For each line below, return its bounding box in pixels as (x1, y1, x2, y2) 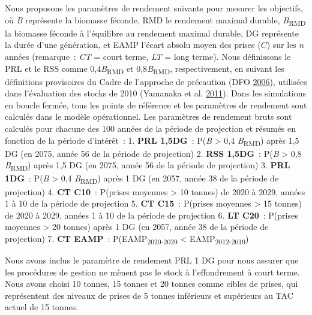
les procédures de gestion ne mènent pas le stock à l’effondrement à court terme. (5, 265, 300, 278)
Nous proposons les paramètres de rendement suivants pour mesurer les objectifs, (5, 2, 303, 14)
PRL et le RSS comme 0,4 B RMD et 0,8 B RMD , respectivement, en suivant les (5, 62, 284, 76)
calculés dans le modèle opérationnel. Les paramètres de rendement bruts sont (5, 110, 292, 123)
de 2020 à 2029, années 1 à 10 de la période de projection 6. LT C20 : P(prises (5, 208, 298, 221)
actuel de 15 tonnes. (5, 301, 79, 313)
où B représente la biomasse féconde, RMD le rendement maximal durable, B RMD (5, 13, 306, 28)
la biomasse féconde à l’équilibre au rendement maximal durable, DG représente (5, 26, 299, 39)
